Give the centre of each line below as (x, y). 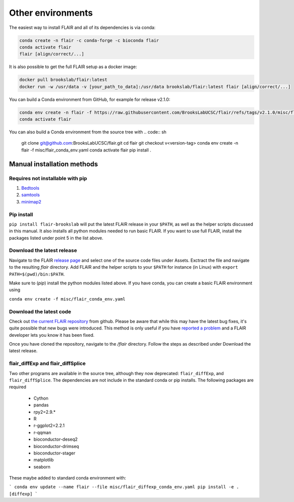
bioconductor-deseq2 (56, 439)
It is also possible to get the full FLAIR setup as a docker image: (73, 67)
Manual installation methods (53, 164)
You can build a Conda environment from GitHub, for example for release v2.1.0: (90, 99)
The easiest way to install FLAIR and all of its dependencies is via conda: (82, 27)
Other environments (51, 13)
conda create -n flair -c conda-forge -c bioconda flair (89, 40)
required (18, 387)
